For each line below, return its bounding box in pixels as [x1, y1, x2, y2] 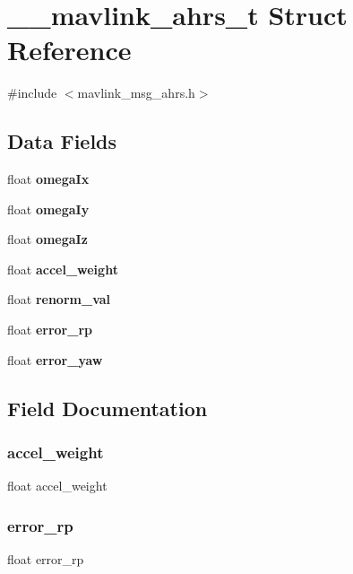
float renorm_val [7, 290, 111, 309]
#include [7, 83, 57, 102]
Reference [7, 31, 132, 68]
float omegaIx [7, 170, 90, 188]
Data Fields [7, 127, 117, 155]
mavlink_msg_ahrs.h [77, 83, 195, 102]
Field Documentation [7, 394, 208, 422]
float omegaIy [7, 199, 90, 218]
